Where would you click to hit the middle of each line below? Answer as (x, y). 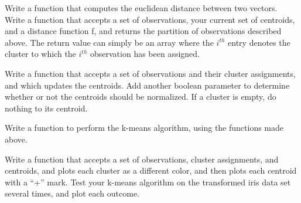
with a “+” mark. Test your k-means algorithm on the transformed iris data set (148, 182)
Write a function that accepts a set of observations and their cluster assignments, (150, 73)
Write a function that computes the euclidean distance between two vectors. (141, 8)
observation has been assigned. (145, 54)
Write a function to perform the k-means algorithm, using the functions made (144, 128)
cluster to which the (40, 54)
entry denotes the (259, 42)
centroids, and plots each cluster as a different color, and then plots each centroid (151, 170)
